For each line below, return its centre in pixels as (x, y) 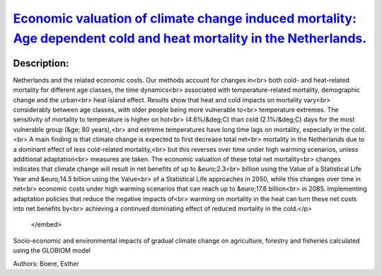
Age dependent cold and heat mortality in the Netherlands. (190, 38)
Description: (41, 63)
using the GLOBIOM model (52, 251)
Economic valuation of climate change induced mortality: (185, 18)
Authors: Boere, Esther (46, 263)
